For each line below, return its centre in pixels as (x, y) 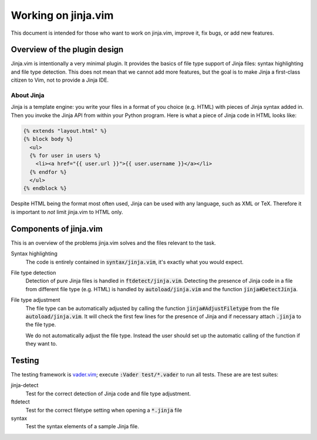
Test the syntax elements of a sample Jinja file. (82, 426)
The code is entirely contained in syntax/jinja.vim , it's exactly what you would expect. (134, 262)
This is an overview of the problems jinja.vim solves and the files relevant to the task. (114, 243)
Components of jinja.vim (57, 229)
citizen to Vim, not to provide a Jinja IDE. (60, 80)
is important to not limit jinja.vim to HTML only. (67, 212)
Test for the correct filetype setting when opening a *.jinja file (104, 410)
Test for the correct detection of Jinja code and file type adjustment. (108, 394)
